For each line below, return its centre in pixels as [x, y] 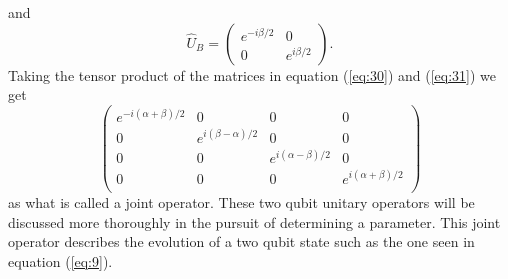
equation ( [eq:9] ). [60, 260]
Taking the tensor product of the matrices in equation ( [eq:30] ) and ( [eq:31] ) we [252, 74]
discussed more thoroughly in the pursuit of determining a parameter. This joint [254, 221]
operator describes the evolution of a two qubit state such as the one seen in [241, 241]
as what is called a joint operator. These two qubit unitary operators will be [241, 202]
